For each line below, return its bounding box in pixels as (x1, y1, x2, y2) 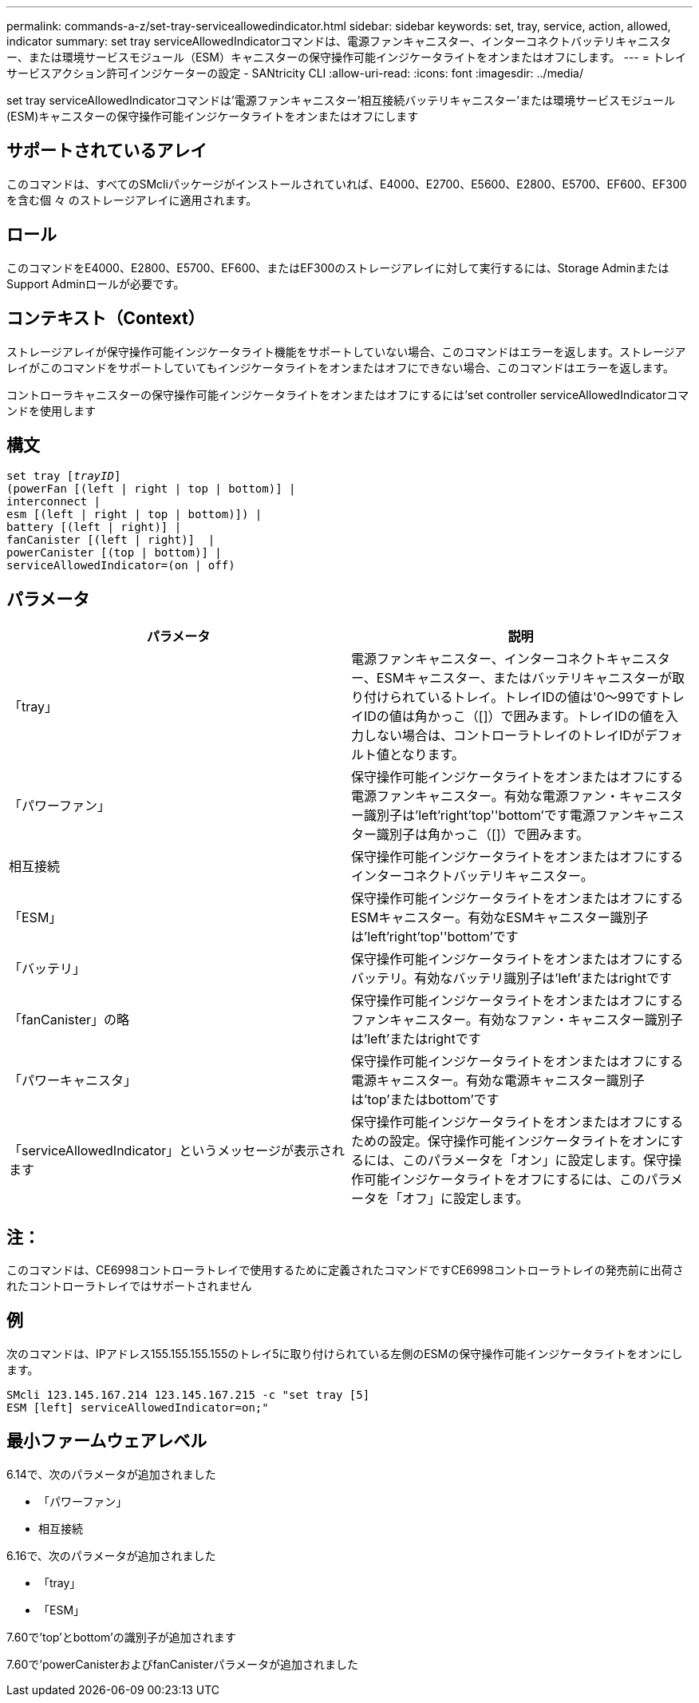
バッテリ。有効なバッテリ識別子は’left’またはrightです (351, 970, 673, 987)
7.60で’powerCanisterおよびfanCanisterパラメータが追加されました (6, 1657, 359, 1671)
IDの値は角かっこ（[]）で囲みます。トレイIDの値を (364, 708, 665, 725)
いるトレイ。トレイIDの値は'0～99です (427, 689, 659, 706)
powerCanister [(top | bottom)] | (6, 546, 222, 560)
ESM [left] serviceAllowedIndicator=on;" (6, 1400, 269, 1414)
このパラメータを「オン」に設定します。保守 (402, 1152, 669, 1169)
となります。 (389, 747, 464, 763)
